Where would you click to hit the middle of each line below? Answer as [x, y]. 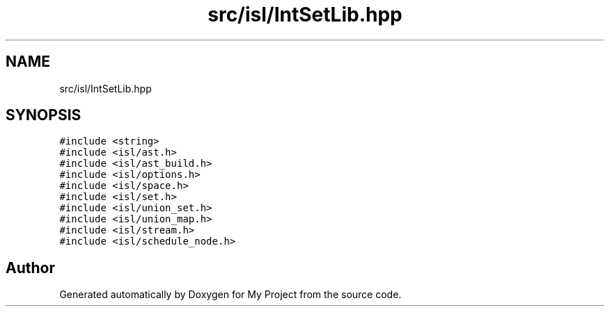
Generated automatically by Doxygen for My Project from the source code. [230, 295]
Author [30, 268]
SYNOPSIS [44, 115]
